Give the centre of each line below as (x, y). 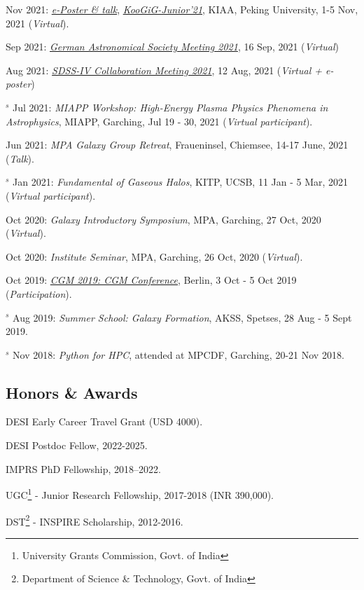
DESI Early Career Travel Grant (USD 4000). (104, 421)
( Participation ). (39, 293)
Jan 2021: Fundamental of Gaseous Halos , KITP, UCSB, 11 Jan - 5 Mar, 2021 (181, 182)
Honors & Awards (72, 392)
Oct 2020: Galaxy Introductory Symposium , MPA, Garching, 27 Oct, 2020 (163, 219)
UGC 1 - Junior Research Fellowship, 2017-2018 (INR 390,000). (140, 494)
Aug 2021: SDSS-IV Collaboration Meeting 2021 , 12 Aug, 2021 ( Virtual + (164, 70)
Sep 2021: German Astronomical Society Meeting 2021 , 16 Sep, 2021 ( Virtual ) (172, 47)
